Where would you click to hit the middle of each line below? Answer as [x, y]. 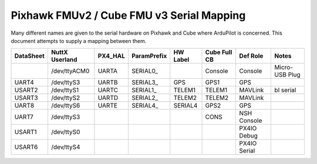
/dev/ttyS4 [65, 147]
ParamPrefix [149, 56]
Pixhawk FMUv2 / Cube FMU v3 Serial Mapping [128, 15]
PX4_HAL [112, 56]
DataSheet [30, 56]
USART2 [26, 90]
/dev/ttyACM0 [70, 71]
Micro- [284, 68]
